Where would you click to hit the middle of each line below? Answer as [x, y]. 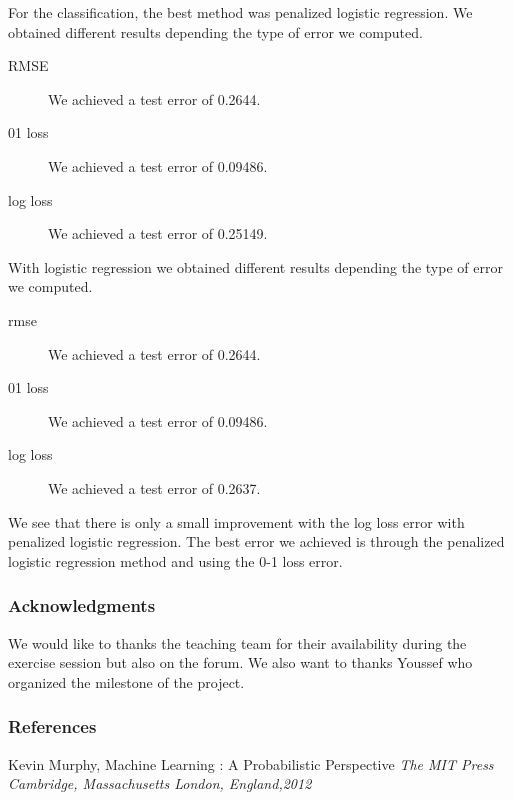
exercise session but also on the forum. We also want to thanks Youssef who [240, 662]
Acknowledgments [82, 605]
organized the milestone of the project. [126, 681]
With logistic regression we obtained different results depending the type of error [255, 266]
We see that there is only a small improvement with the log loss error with [236, 521]
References [52, 726]
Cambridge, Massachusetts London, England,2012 [160, 783]
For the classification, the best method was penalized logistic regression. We [240, 12]
